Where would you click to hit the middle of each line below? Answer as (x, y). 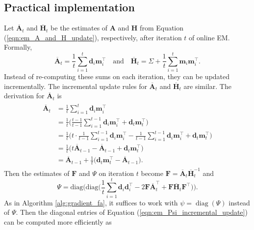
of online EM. (209, 37)
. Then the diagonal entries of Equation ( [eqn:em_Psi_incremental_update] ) (132, 212)
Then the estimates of (37, 173)
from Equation (162, 28)
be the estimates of (79, 28)
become (152, 173)
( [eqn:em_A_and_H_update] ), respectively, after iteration (93, 37)
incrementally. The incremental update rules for (76, 86)
